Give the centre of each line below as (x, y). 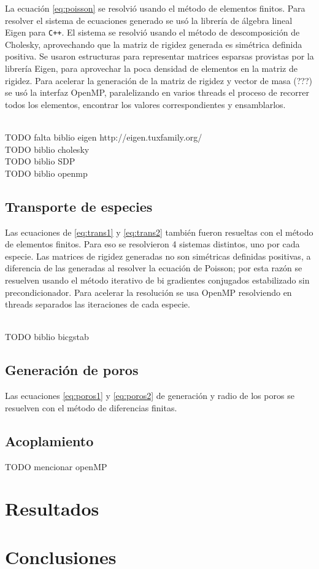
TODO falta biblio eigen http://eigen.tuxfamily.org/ (104, 137)
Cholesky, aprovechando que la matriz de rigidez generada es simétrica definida (154, 44)
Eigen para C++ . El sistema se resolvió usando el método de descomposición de (152, 32)
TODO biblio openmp (46, 173)
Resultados (52, 509)
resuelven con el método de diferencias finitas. (91, 407)
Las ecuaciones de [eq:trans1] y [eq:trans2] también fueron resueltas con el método (159, 232)
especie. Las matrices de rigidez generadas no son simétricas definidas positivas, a (158, 256)
